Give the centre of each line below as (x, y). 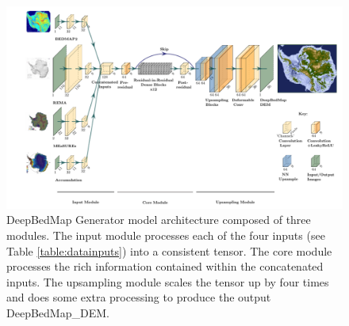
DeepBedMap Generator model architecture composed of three (159, 220)
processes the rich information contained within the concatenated (165, 266)
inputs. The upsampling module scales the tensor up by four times (168, 281)
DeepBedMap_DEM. (58, 313)
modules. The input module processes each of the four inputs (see (166, 235)
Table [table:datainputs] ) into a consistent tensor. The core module (169, 250)
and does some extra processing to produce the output (139, 297)
